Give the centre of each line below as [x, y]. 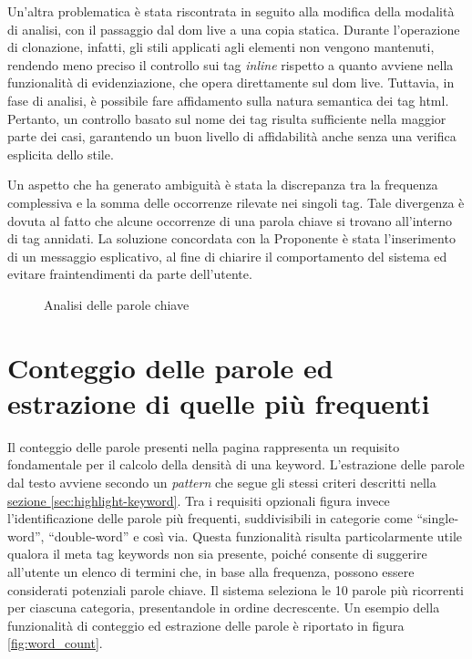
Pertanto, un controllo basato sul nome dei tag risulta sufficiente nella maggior [227, 118]
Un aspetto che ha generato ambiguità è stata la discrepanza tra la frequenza [223, 185]
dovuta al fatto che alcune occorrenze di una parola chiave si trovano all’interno [230, 220]
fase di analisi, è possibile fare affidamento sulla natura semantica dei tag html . [228, 100]
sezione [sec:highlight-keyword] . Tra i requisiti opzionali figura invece [199, 500]
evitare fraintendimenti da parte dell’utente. [130, 274]
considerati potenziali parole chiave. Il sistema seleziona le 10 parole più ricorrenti [236, 589]
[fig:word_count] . [55, 643]
